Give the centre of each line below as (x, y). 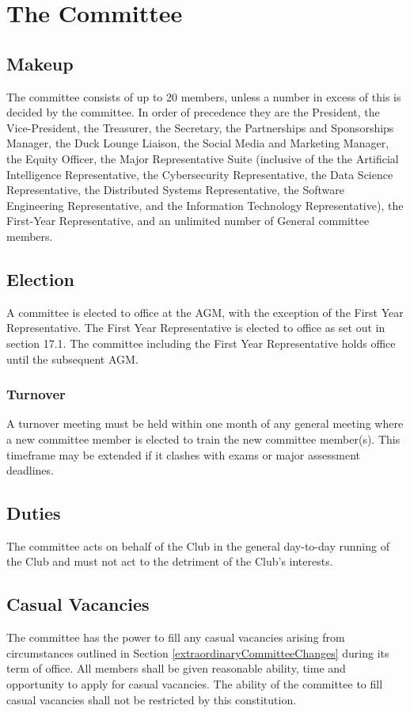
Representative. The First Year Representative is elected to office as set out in (196, 328)
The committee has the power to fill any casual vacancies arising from (176, 637)
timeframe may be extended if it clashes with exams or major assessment (184, 454)
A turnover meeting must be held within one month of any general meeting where (205, 423)
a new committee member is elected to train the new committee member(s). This (203, 438)
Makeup (40, 63)
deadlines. (30, 470)
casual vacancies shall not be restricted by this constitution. (152, 699)
